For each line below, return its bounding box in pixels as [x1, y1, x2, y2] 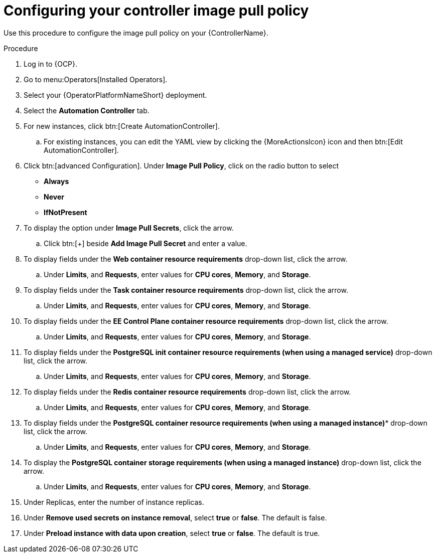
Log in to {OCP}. [24, 59, 78, 68]
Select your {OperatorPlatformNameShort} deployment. [24, 90, 207, 99]
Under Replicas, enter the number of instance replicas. [24, 497, 204, 506]
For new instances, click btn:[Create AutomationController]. [24, 121, 220, 130]
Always [44, 176, 69, 185]
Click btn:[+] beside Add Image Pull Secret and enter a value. [44, 239, 247, 248]
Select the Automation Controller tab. [24, 106, 150, 115]
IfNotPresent [44, 208, 87, 217]
